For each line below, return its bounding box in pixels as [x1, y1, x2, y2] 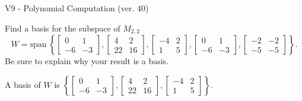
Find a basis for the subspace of [5, 21, 120, 34]
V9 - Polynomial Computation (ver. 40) [5, 2, 149, 14]
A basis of [5, 78, 41, 90]
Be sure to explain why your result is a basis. [5, 55, 169, 67]
